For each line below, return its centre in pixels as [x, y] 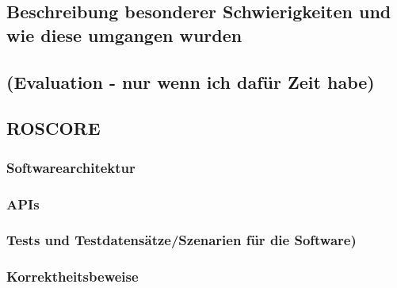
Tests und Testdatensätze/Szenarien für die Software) [181, 240]
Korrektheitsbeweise [73, 276]
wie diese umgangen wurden [124, 35]
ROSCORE [53, 128]
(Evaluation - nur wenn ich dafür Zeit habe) [191, 81]
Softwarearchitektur [71, 167]
